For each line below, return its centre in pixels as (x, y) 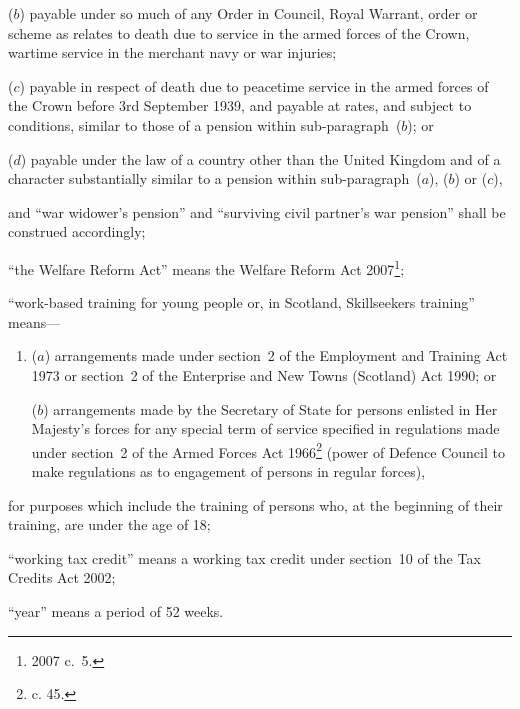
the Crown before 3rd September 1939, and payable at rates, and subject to (240, 105)
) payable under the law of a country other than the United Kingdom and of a (260, 158)
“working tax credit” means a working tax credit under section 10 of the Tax (244, 557)
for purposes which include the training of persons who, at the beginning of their (255, 504)
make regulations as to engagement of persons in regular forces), (228, 471)
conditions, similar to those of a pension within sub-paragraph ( (205, 124)
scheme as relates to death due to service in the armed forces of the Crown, (239, 32)
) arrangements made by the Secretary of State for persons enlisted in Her (270, 408)
